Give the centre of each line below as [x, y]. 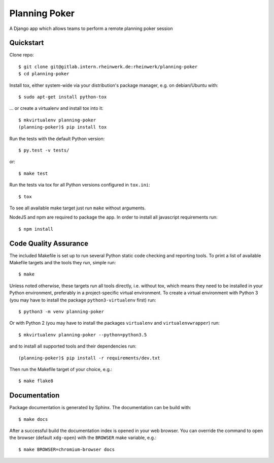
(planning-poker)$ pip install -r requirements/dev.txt [89, 358]
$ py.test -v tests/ [44, 150]
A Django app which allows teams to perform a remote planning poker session [91, 28]
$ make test [33, 173]
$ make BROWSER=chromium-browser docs [67, 449]
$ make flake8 [36, 381]
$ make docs [33, 419]
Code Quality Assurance [49, 243]
